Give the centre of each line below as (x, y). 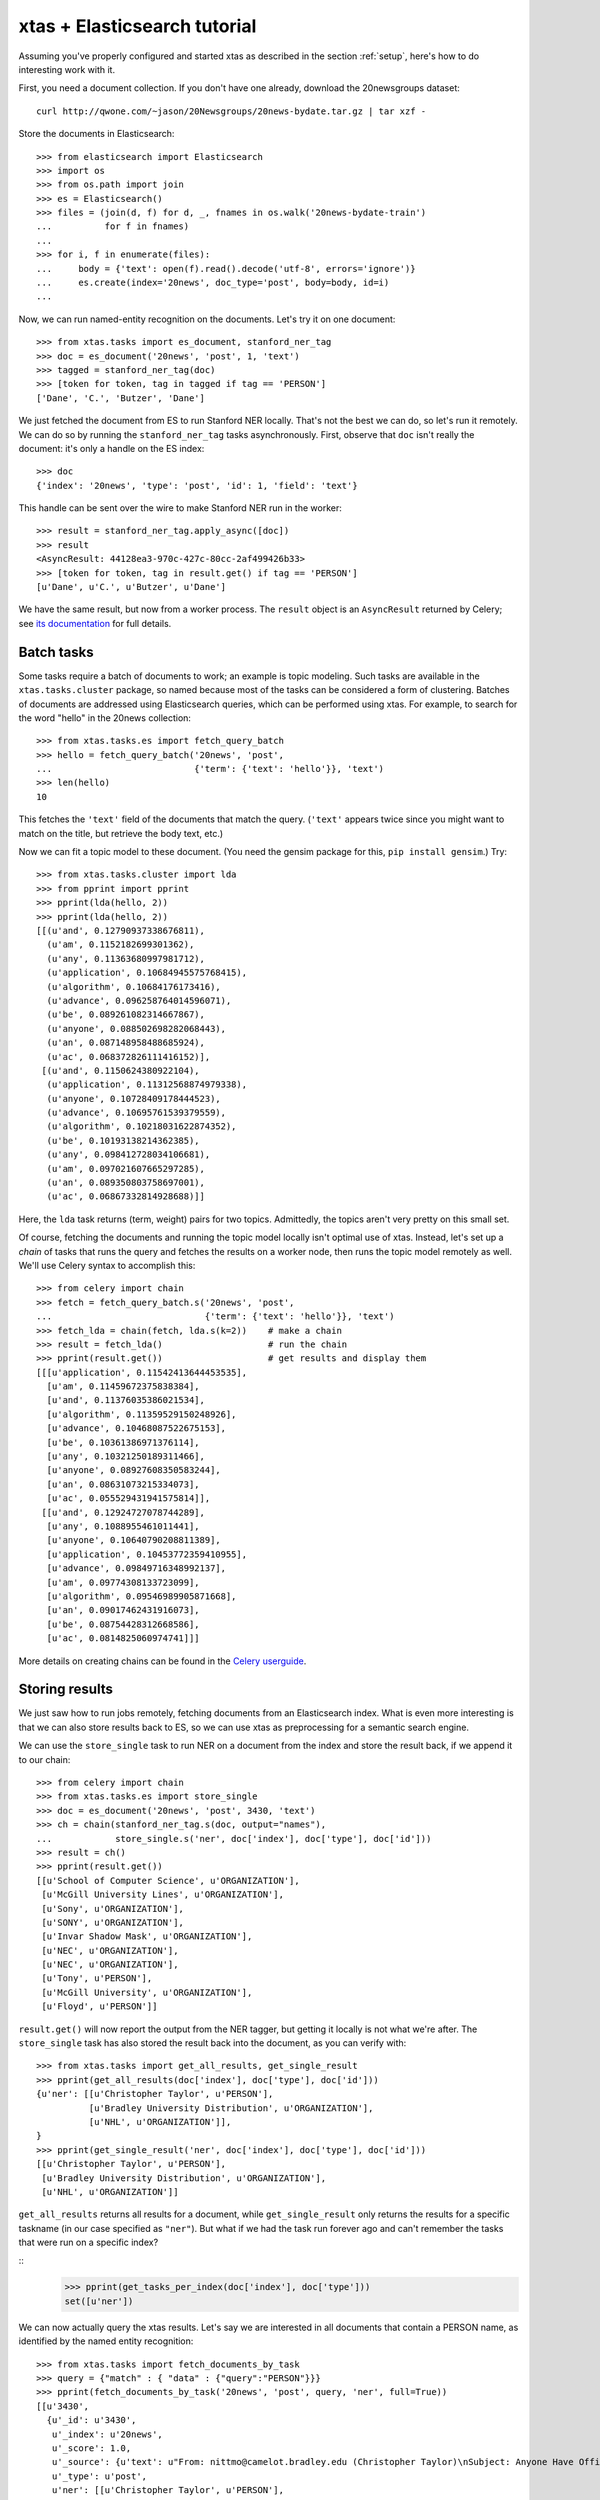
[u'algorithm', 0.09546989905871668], (141, 1596)
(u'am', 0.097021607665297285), (125, 1168)
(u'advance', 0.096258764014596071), (139, 1000)
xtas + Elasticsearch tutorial (137, 26)
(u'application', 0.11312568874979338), (147, 1084)
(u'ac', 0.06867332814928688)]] (125, 1196)
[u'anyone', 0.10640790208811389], (134, 1540)
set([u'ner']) (99, 2301)
